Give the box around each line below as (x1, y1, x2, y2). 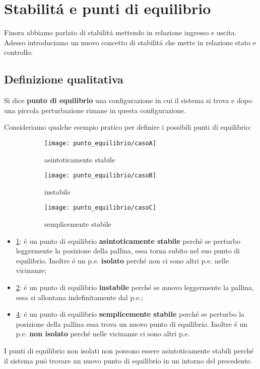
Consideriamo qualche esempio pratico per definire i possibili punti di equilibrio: (4, 122, 251, 132)
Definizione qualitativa (4, 71, 123, 87)
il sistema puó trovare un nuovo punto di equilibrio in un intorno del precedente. (4, 355, 252, 365)
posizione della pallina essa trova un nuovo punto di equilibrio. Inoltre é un (16, 318, 248, 329)
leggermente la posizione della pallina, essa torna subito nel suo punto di (16, 245, 240, 256)
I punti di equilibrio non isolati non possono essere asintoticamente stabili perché (4, 345, 254, 355)
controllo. (4, 47, 33, 57)
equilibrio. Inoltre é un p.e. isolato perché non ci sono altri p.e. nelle (16, 255, 229, 265)
